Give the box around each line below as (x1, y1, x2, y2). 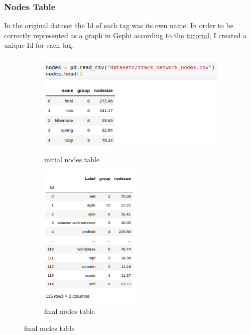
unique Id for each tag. (4, 40, 74, 50)
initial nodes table (44, 154, 100, 164)
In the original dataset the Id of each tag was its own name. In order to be (4, 20, 233, 31)
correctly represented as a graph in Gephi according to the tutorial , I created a (4, 30, 247, 40)
